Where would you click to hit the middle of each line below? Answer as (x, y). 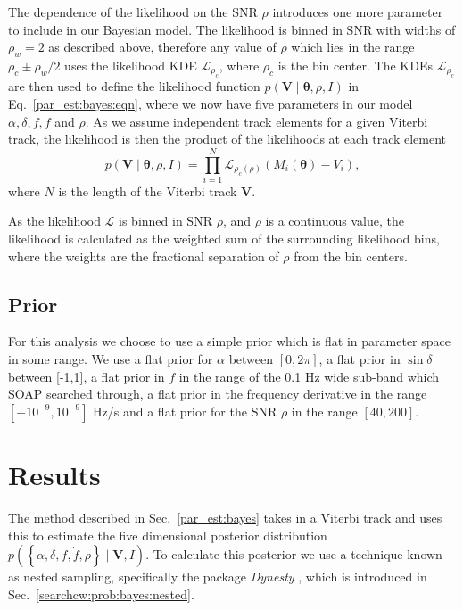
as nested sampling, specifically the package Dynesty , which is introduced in (218, 577)
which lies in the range (353, 47)
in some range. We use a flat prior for (111, 359)
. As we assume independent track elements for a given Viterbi (256, 121)
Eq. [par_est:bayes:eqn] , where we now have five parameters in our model (211, 103)
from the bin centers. (351, 256)
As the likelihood (54, 221)
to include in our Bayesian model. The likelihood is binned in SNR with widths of (232, 29)
